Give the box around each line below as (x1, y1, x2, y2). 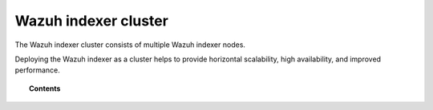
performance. (14, 65, 60, 75)
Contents (29, 84, 61, 93)
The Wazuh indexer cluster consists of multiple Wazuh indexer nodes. (14, 40, 246, 49)
